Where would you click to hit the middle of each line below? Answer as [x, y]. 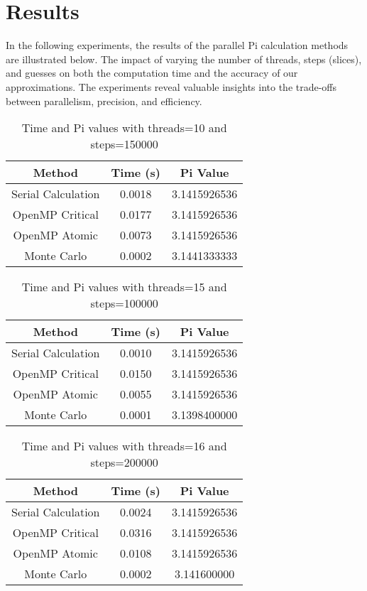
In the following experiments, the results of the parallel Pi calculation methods [177, 45]
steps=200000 [124, 462]
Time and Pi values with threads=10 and [124, 128]
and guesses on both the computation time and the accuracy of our [152, 73]
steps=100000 [124, 303]
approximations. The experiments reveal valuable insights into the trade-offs [171, 86]
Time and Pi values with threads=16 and [124, 446]
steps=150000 [124, 144]
